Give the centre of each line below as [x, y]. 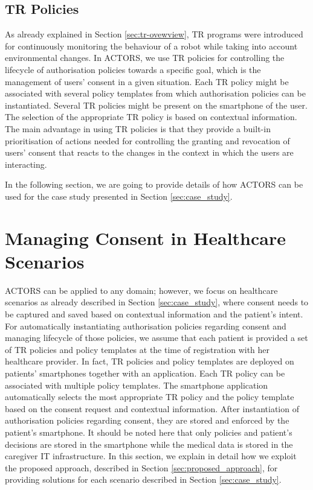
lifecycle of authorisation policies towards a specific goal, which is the [133, 69]
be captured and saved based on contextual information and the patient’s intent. [154, 314]
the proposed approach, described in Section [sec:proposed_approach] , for [141, 467]
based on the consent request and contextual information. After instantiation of [152, 408]
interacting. [26, 164]
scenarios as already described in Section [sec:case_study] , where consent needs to [157, 302]
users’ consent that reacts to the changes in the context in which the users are [149, 152]
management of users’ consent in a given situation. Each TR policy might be [147, 81]
